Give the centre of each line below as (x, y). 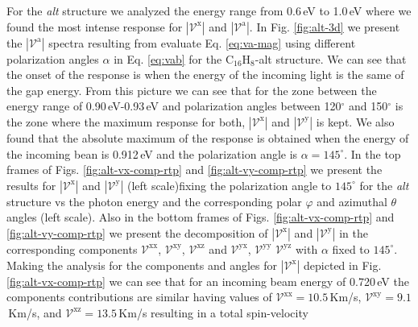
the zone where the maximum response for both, (126, 121)
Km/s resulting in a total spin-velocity (213, 312)
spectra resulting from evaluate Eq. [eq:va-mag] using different (202, 42)
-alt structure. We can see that (331, 58)
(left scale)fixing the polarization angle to (229, 185)
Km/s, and (35, 312)
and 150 (368, 106)
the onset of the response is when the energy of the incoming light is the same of (205, 75)
